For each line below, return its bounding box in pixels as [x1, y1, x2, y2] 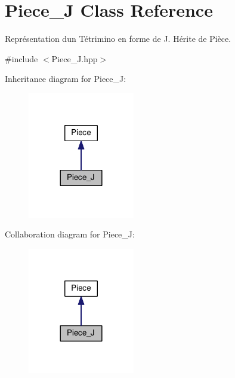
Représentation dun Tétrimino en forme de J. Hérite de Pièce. [5, 32, 231, 45]
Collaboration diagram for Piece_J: [5, 228, 135, 240]
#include [5, 52, 38, 65]
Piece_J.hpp [51, 52, 98, 65]
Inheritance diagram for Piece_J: [5, 72, 126, 85]
